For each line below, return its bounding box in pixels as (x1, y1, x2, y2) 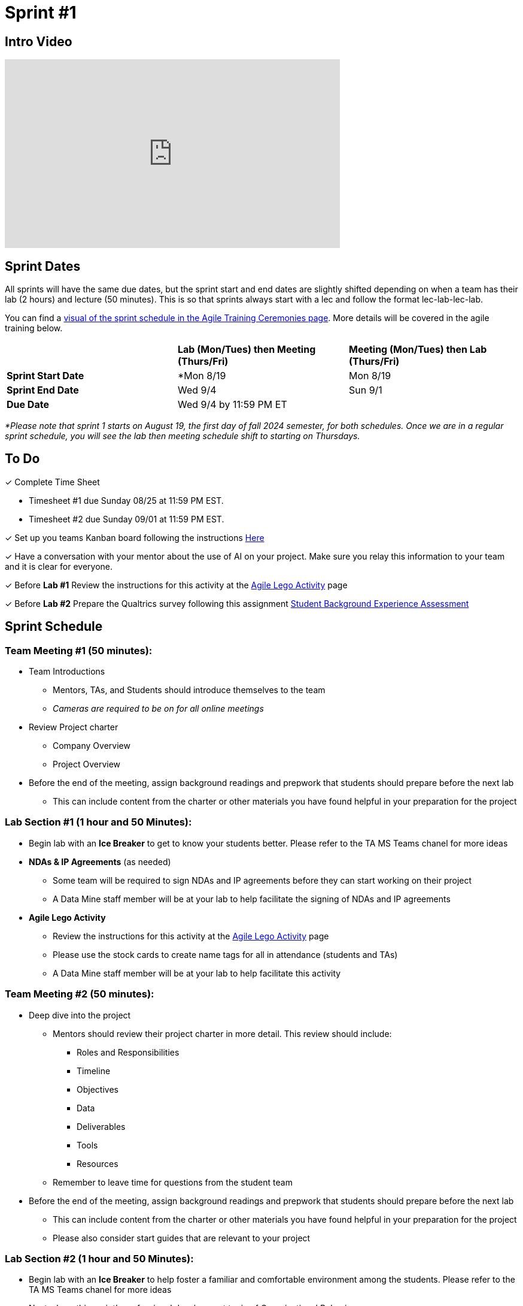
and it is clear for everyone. (5, 561, 112, 572)
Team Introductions (29, 666, 105, 677)
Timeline (77, 1065, 111, 1076)
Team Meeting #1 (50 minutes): (5, 644, 153, 657)
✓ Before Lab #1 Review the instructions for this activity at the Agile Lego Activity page (5, 579, 348, 590)
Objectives (77, 1084, 118, 1095)
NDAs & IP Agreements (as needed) (29, 856, 171, 867)
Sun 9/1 (348, 384, 382, 397)
